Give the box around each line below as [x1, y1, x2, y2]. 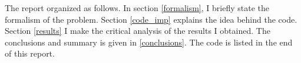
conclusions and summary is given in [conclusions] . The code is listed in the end [5, 36, 293, 48]
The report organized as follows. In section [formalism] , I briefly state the [5, 2, 269, 13]
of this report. [5, 47, 55, 60]
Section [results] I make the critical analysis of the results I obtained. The [5, 24, 270, 37]
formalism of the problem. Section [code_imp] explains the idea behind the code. [5, 13, 297, 25]
